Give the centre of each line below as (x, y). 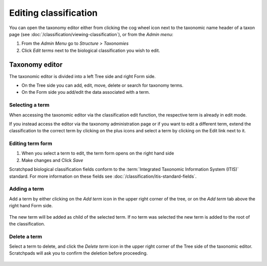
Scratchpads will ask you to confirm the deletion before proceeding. (78, 253)
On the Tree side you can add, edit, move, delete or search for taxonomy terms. (103, 85)
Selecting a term (29, 105)
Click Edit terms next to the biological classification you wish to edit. (91, 50)
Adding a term (26, 189)
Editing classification (53, 13)
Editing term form (31, 144)
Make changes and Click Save (52, 160)
